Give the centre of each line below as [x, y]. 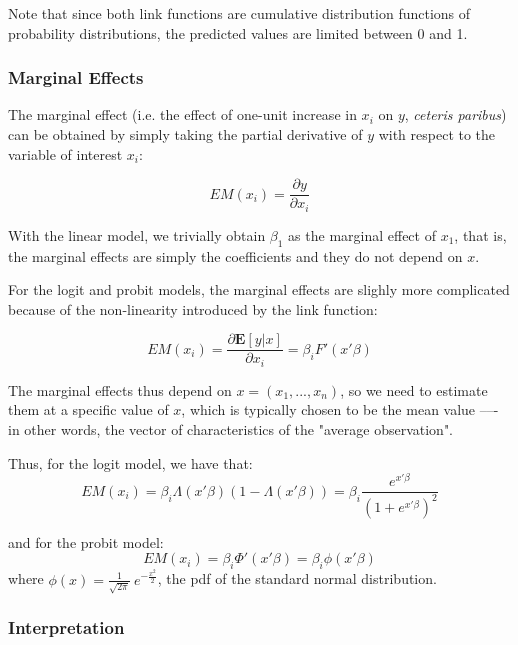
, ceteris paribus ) [455, 114]
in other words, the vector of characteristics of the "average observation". [231, 428]
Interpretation [66, 627]
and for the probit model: [86, 541]
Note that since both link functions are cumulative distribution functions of [239, 13]
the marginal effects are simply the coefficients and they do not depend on [235, 255]
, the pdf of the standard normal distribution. [297, 578]
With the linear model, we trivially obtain [137, 234]
